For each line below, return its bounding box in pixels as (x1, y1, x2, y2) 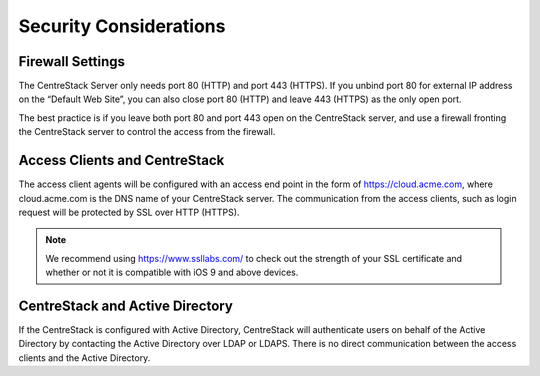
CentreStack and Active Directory (18, 297, 234, 314)
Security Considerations (18, 15, 226, 37)
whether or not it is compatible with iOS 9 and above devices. (45, 266, 299, 279)
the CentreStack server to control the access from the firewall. (18, 126, 276, 138)
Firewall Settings (18, 53, 125, 70)
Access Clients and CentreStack (18, 152, 225, 169)
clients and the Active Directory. (18, 351, 151, 364)
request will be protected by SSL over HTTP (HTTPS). (18, 206, 240, 218)
